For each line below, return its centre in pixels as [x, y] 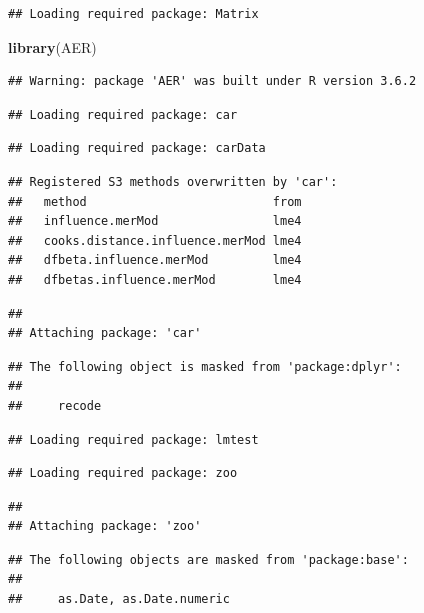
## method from [155, 201]
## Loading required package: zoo [123, 473]
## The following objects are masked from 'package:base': [208, 559]
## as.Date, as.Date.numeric [119, 599]
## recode [55, 405]
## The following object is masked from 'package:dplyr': [205, 366]
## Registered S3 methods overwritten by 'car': [173, 181]
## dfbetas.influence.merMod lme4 [155, 279]
